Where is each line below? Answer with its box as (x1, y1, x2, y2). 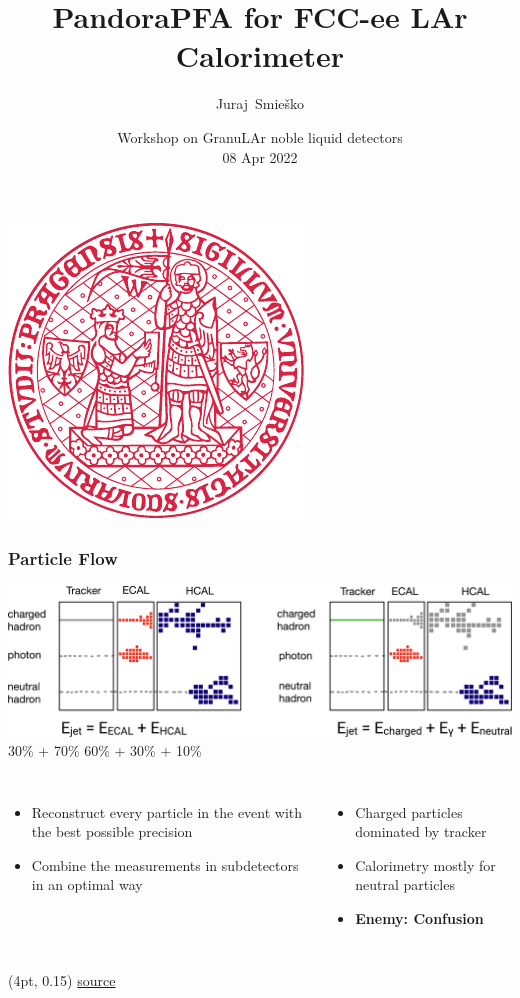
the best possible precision (31, 821, 193, 842)
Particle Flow (8, 545, 118, 570)
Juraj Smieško (215, 93, 305, 114)
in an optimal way (31, 874, 143, 895)
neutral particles (355, 874, 455, 895)
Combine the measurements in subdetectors (31, 854, 299, 875)
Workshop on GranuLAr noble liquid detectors (117, 126, 403, 147)
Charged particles (355, 801, 463, 822)
